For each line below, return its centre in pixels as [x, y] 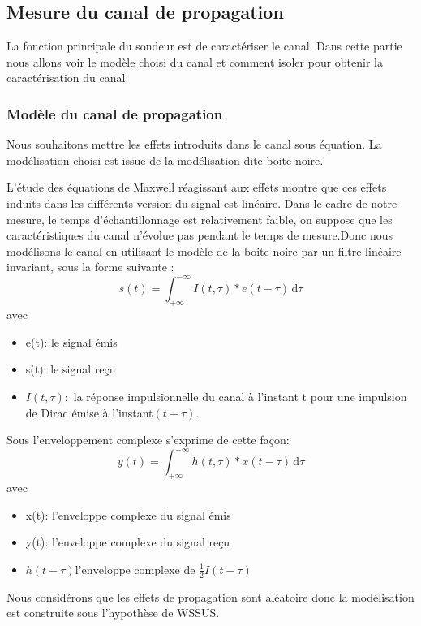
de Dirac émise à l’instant [89, 412]
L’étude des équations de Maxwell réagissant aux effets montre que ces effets [197, 187]
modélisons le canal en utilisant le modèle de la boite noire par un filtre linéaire [204, 250]
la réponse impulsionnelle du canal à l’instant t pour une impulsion [240, 397]
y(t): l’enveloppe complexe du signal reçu [128, 542]
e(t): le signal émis [71, 341]
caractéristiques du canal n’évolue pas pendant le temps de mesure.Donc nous [200, 235]
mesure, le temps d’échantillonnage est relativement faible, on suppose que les [200, 219]
